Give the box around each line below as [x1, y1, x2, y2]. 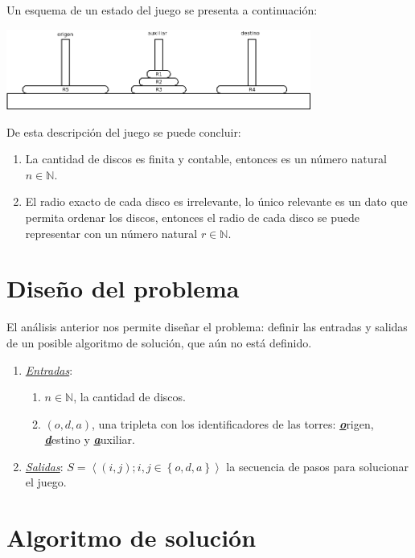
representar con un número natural [25, 224, 198, 241]
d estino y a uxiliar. [44, 431, 135, 448]
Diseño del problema [6, 272, 240, 305]
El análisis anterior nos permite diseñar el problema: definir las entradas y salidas [6, 318, 408, 335]
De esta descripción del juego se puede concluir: [6, 123, 241, 140]
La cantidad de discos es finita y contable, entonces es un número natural [25, 150, 387, 167]
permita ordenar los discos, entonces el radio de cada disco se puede [25, 209, 360, 225]
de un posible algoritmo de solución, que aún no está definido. [6, 334, 312, 351]
